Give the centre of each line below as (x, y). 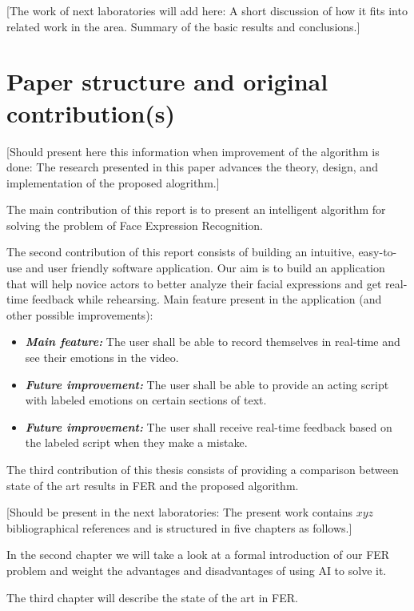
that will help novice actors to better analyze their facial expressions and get (194, 283)
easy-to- (378, 252)
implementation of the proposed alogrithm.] (113, 182)
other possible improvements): (80, 314)
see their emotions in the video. (102, 358)
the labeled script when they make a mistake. (136, 442)
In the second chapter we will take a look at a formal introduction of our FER (198, 555)
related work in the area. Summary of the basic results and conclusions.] (183, 26)
